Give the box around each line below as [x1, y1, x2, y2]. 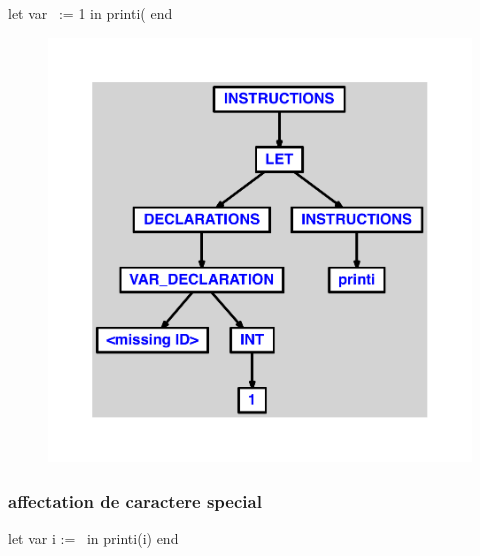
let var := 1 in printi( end [8, 3, 173, 23]
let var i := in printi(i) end [8, 528, 179, 549]
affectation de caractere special [8, 488, 262, 513]
